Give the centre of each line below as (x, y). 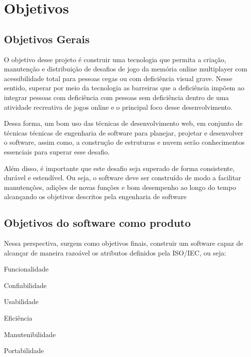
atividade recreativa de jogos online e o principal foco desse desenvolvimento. (118, 107)
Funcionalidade (26, 269)
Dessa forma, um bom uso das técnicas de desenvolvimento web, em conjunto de (123, 123)
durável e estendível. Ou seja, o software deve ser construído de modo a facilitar (123, 178)
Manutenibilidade (30, 334)
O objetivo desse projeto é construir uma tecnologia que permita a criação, (115, 59)
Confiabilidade (25, 285)
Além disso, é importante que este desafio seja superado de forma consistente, (119, 168)
